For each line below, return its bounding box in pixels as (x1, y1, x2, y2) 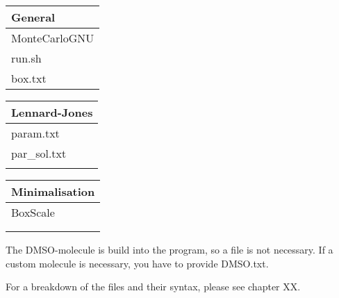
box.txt (11, 70, 47, 86)
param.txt (11, 125, 60, 141)
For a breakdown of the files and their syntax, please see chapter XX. (6, 279, 301, 294)
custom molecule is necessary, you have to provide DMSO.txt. (6, 256, 269, 270)
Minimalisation (11, 183, 95, 199)
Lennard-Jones (11, 104, 93, 120)
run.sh (11, 50, 42, 66)
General (11, 9, 56, 25)
